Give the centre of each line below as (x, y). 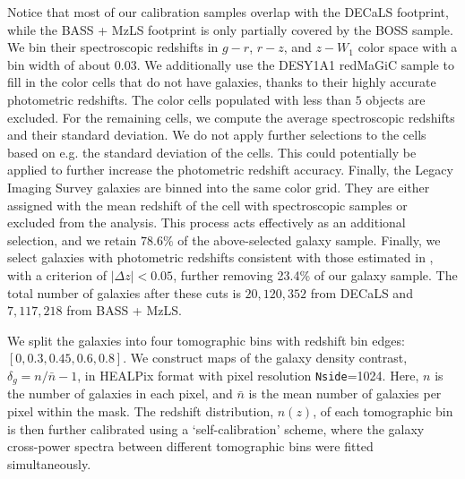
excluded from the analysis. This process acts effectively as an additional (207, 222)
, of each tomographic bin (383, 411)
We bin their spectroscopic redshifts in (113, 47)
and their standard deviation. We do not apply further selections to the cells (217, 135)
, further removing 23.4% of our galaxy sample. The (315, 274)
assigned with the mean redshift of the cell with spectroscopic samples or (207, 205)
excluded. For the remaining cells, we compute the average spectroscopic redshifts (231, 117)
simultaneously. (49, 463)
